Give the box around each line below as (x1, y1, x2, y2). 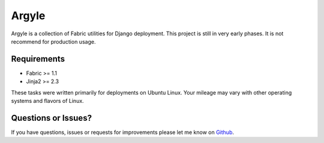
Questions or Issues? (11, 112, 92, 123)
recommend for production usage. (11, 38, 96, 45)
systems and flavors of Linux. (11, 98, 84, 105)
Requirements (11, 54, 65, 64)
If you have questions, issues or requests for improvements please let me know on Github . (11, 129, 234, 136)
